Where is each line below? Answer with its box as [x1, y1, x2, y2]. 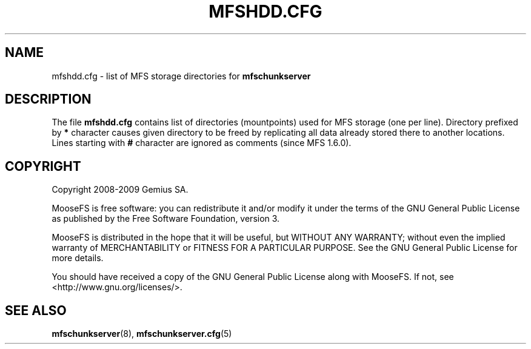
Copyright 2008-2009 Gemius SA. [52, 184, 189, 195]
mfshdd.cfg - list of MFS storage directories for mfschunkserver [52, 70, 311, 81]
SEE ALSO [5, 302, 67, 318]
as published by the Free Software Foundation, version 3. [52, 213, 280, 224]
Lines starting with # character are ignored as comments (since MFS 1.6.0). [52, 138, 352, 148]
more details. [52, 253, 104, 264]
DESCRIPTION [5, 91, 92, 107]
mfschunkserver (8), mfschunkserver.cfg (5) [52, 328, 232, 339]
